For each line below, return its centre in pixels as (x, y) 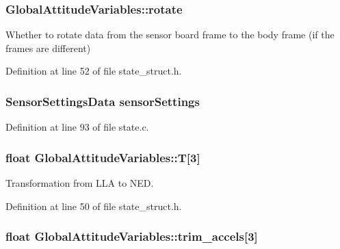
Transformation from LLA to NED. (80, 183)
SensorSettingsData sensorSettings (103, 101)
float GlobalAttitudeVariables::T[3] (103, 157)
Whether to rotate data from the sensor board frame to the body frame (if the (170, 35)
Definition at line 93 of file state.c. (77, 127)
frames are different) (48, 48)
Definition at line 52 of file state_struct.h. (94, 71)
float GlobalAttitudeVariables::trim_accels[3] (132, 236)
